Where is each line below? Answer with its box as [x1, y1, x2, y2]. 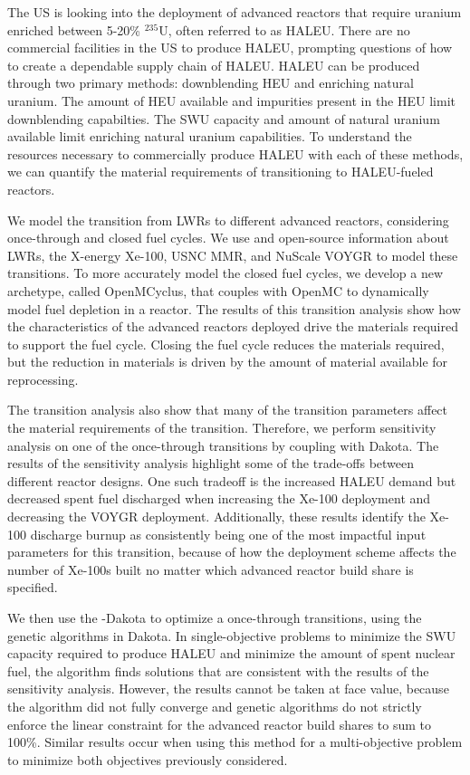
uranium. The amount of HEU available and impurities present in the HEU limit [7, 91, 456, 110]
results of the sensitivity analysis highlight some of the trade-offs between [7, 454, 415, 473]
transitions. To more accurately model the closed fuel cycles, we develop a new [7, 263, 444, 282]
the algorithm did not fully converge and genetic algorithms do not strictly [7, 696, 422, 715]
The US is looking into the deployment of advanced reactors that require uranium [7, 3, 462, 21]
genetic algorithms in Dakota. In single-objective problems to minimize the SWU [7, 626, 456, 645]
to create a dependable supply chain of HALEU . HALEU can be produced [7, 55, 420, 74]
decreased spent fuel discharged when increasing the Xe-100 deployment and [7, 489, 431, 508]
